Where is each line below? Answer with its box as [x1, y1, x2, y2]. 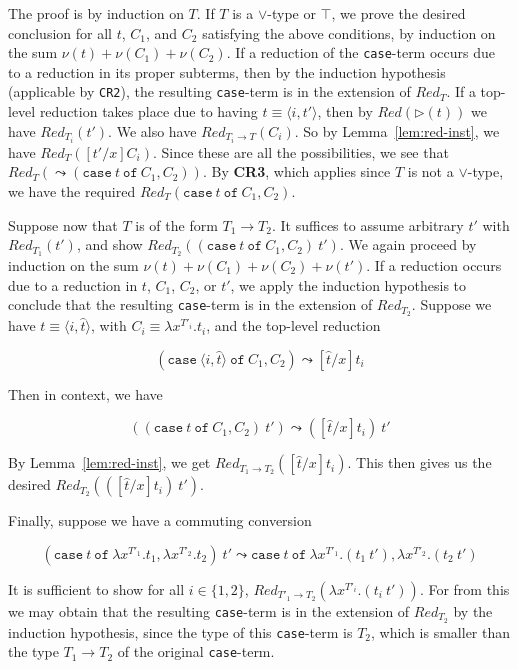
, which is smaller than [371, 621, 511, 642]
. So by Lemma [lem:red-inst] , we [294, 120, 500, 141]
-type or [267, 3, 316, 23]
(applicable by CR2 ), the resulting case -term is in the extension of [8, 81, 411, 102]
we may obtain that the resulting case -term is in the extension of [8, 600, 410, 621]
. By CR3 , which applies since [202, 161, 391, 182]
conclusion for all [8, 22, 112, 43]
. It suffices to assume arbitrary [271, 214, 464, 235]
